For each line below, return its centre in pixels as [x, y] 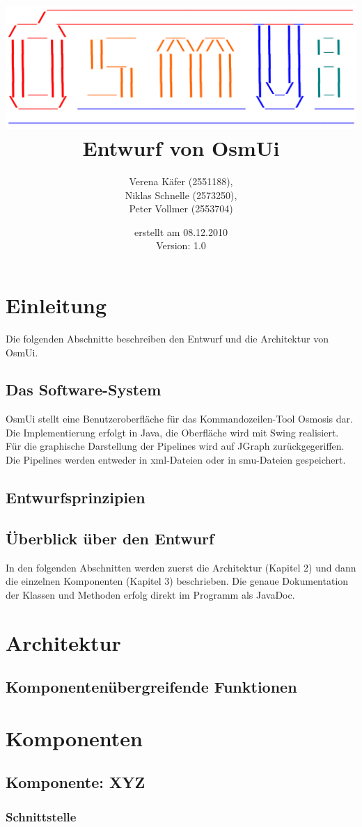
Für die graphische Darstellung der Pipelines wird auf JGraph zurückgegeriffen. [175, 446]
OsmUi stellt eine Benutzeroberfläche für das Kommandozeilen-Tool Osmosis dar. [179, 419]
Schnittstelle [41, 816]
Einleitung [56, 305]
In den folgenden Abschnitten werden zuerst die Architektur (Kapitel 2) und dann [181, 567]
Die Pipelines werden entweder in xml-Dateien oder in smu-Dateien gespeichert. [176, 460]
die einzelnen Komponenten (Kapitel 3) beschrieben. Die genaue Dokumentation [177, 581]
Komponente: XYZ [76, 782]
